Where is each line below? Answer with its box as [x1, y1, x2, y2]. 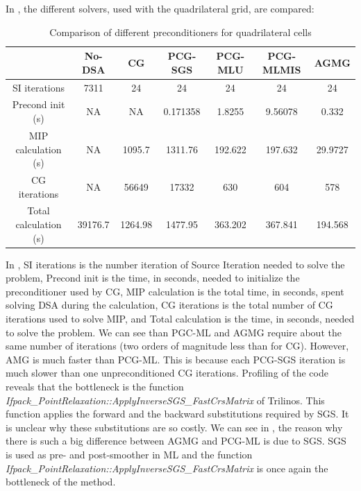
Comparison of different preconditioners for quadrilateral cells [49, 24, 312, 39]
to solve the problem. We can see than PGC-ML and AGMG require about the [6, 325, 342, 339]
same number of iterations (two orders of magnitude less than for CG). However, [6, 338, 349, 353]
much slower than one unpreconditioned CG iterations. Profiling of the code [6, 365, 328, 380]
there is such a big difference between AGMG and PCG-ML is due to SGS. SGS [6, 433, 346, 448]
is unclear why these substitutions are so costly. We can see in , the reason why [6, 420, 343, 434]
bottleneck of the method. [6, 474, 116, 489]
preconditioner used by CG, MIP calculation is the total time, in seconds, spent [6, 284, 344, 298]
